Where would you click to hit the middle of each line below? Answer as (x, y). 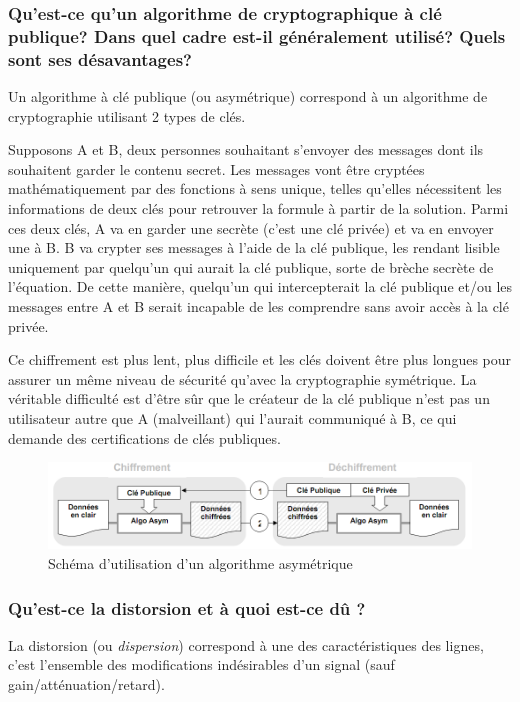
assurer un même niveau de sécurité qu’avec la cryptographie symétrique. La (242, 378)
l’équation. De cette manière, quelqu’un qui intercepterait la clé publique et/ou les (260, 286)
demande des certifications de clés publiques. (144, 437)
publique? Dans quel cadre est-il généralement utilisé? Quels (257, 35)
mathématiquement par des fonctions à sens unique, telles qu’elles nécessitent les (255, 188)
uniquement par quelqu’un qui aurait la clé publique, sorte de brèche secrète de (251, 266)
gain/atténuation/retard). (86, 684)
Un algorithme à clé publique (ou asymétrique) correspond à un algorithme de (248, 96)
